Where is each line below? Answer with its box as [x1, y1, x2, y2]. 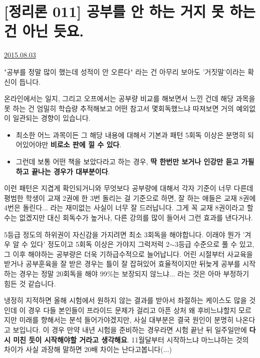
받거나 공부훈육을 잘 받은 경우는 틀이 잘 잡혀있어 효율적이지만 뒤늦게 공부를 [4, 258, 240, 269]
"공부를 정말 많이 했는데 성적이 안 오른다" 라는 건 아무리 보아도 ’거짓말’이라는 [4, 66, 245, 77]
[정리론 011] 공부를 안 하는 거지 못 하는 [4, 1, 255, 22]
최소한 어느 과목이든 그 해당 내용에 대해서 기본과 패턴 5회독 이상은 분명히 [16, 129, 245, 140]
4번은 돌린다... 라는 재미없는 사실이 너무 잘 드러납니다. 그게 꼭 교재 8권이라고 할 [4, 202, 253, 213]
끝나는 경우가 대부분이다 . [31, 166, 110, 176]
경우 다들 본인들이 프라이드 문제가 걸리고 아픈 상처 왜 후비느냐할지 [28, 304, 236, 315]
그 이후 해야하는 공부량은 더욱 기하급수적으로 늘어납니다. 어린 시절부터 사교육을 [4, 248, 253, 259]
